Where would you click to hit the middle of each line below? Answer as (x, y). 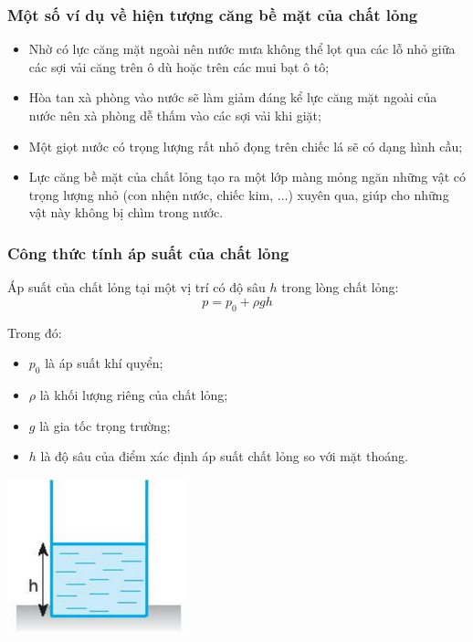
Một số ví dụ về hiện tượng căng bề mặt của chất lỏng (213, 14)
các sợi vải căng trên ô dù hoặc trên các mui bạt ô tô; (179, 66)
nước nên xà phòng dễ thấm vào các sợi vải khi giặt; (175, 115)
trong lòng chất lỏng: (340, 287)
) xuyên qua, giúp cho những (368, 194)
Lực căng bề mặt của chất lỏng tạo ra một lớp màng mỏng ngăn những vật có (247, 177)
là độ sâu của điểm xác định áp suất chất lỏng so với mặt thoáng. (224, 456)
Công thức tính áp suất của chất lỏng (148, 253)
